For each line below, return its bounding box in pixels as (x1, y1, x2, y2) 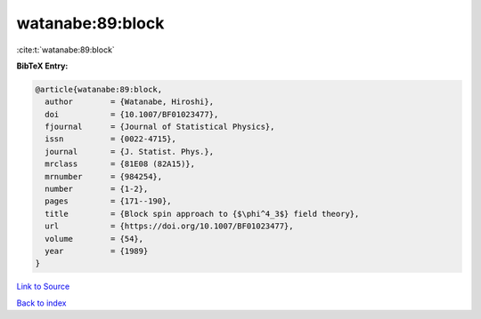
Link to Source (16, 281, 70, 292)
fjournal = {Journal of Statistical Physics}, (45, 122, 275, 132)
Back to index (16, 298, 67, 308)
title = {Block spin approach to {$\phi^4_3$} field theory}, (45, 209, 360, 219)
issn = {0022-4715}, (45, 134, 177, 144)
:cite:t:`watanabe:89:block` (16, 44, 115, 55)
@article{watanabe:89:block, (35, 84, 163, 94)
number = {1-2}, (45, 184, 149, 195)
